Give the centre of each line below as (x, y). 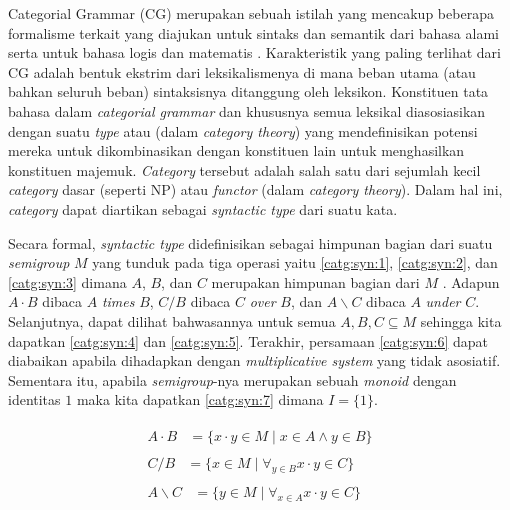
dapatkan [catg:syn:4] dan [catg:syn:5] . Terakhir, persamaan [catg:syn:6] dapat (248, 340)
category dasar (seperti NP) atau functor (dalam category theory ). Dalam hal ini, (255, 189)
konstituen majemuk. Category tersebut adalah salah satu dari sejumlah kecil (244, 169)
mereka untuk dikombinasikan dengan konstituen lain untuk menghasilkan (236, 150)
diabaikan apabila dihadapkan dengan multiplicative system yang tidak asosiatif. (254, 360)
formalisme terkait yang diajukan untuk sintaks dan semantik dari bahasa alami (253, 32)
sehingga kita (461, 320)
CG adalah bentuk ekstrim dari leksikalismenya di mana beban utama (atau (242, 71)
